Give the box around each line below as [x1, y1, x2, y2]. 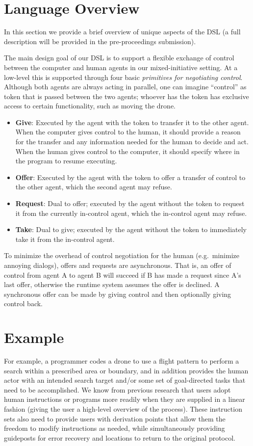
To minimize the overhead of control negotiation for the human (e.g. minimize [4, 250, 240, 261]
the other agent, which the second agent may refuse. [15, 182, 172, 192]
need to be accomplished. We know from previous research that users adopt [4, 384, 231, 394]
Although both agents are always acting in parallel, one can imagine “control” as [4, 81, 247, 92]
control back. [4, 298, 43, 309]
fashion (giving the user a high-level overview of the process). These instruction [4, 404, 242, 414]
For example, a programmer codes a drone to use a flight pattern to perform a [4, 356, 239, 366]
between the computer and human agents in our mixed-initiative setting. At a [4, 62, 238, 72]
